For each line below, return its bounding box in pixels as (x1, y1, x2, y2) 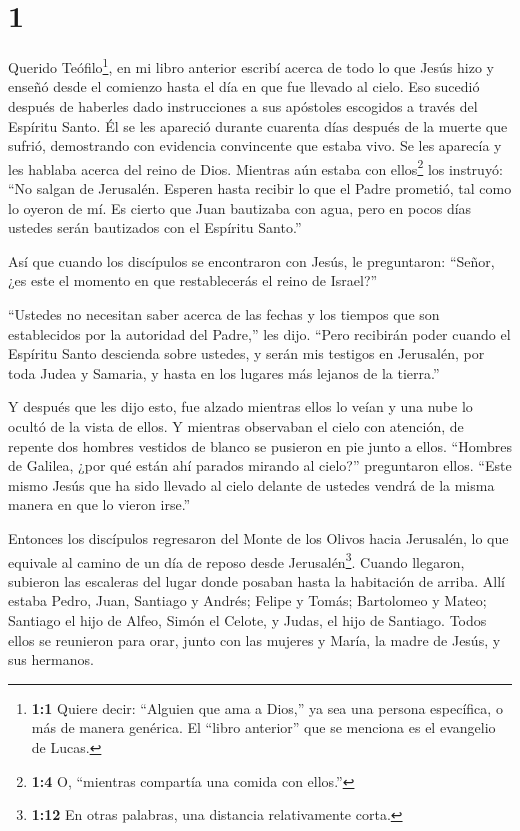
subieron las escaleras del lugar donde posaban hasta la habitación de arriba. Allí (8, 570, 505, 591)
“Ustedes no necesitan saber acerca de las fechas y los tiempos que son (8, 303, 440, 324)
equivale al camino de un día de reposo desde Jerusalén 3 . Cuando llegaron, (8, 548, 465, 572)
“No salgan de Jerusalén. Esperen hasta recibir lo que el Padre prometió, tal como (8, 178, 512, 198)
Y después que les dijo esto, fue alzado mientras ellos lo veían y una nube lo (8, 396, 473, 417)
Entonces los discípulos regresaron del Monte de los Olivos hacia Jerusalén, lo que (8, 527, 509, 548)
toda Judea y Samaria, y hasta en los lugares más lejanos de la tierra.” (8, 362, 440, 383)
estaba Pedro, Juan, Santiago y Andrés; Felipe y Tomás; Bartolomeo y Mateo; (8, 590, 487, 611)
